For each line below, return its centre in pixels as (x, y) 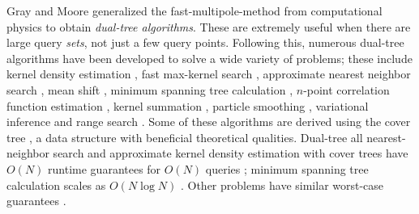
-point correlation (346, 89)
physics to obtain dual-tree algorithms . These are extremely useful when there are (209, 26)
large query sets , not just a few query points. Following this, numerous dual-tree (205, 42)
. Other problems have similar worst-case (282, 185)
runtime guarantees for (105, 168)
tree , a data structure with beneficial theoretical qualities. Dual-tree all (185, 137)
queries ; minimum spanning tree (287, 168)
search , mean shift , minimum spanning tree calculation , (150, 89)
